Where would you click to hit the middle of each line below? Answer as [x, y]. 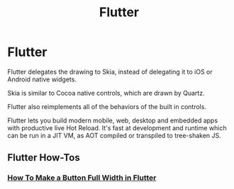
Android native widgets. [42, 79]
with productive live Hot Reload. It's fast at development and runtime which [117, 127]
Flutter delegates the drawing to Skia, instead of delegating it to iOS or [110, 71]
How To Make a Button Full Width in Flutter [82, 178]
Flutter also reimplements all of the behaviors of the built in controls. [107, 106]
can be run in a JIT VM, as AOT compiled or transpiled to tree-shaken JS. [114, 135]
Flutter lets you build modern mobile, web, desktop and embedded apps [113, 120]
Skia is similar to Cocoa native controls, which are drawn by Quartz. [106, 93]
